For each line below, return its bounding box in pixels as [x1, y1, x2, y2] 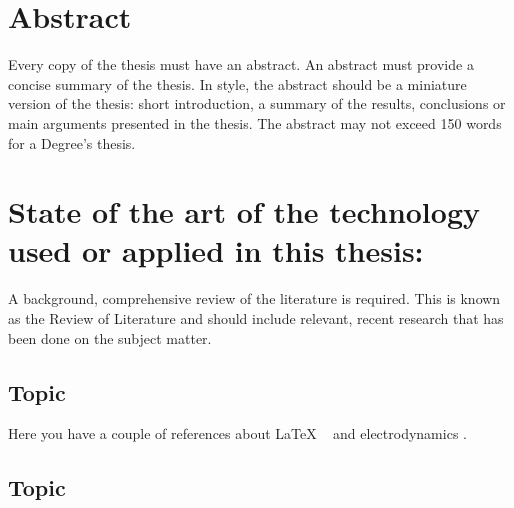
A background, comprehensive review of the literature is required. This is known [8, 288, 501, 309]
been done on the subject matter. [8, 327, 212, 348]
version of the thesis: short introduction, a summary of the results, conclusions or [8, 93, 506, 114]
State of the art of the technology [8, 191, 480, 232]
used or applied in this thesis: [8, 230, 424, 271]
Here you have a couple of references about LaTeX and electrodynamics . [8, 423, 467, 444]
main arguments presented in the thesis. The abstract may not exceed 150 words [8, 112, 502, 133]
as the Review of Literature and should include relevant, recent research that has [8, 308, 504, 328]
